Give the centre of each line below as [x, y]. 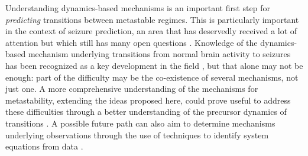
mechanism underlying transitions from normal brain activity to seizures [159, 54]
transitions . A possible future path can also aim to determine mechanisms [140, 123]
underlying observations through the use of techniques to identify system [137, 135]
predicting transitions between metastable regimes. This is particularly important [152, 19]
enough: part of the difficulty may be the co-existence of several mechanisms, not [152, 77]
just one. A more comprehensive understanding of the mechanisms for [132, 89]
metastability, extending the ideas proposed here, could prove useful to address [148, 100]
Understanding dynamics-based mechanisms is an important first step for [138, 8]
